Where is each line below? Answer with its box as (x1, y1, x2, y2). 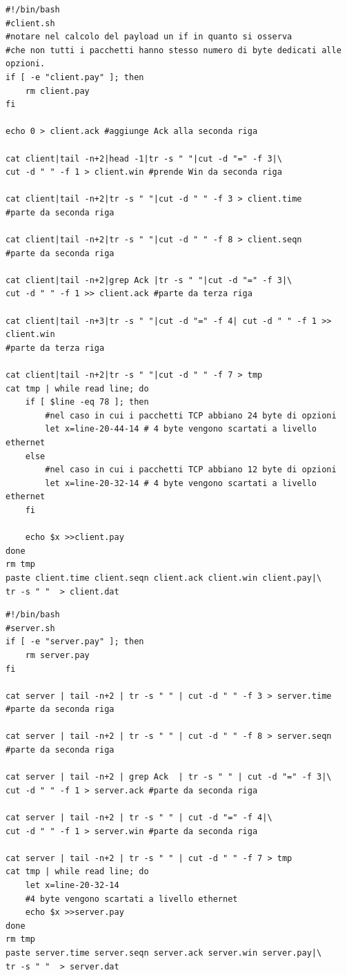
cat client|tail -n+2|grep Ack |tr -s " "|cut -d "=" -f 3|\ (6, 275, 293, 285)
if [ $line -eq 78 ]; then (25, 397, 149, 407)
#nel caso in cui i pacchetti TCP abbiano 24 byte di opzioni (45, 410, 337, 421)
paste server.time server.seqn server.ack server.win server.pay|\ (6, 947, 322, 958)
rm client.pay (25, 86, 90, 96)
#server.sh (6, 623, 55, 633)
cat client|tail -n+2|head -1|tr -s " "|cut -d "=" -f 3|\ (6, 153, 282, 164)
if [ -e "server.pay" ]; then (6, 637, 144, 647)
